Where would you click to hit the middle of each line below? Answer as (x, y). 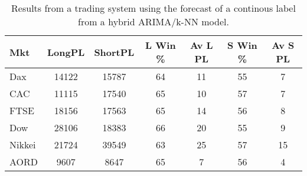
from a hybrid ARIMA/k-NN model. (153, 21)
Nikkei (23, 145)
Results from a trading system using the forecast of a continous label (153, 8)
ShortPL (114, 52)
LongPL (66, 52)
